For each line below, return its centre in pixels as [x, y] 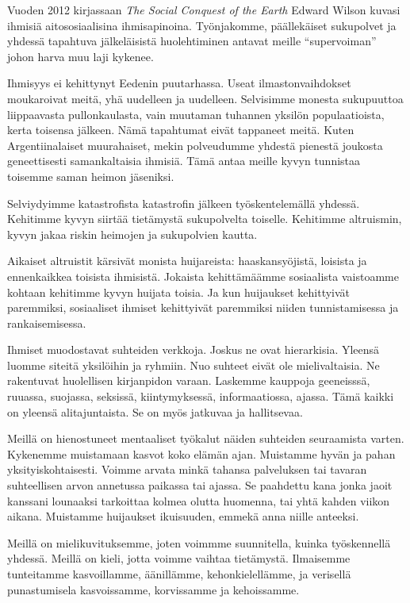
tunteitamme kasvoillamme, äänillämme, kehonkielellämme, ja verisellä [179, 574]
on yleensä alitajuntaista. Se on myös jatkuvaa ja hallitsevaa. [155, 411]
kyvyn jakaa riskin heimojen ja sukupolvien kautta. [132, 234]
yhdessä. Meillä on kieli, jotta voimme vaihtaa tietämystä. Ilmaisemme [179, 558]
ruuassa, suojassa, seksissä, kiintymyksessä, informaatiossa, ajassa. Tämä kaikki [201, 396]
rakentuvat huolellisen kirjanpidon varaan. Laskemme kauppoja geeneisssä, [189, 380]
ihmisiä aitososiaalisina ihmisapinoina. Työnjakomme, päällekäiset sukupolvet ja [202, 25]
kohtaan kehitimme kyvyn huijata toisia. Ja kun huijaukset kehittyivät [179, 292]
